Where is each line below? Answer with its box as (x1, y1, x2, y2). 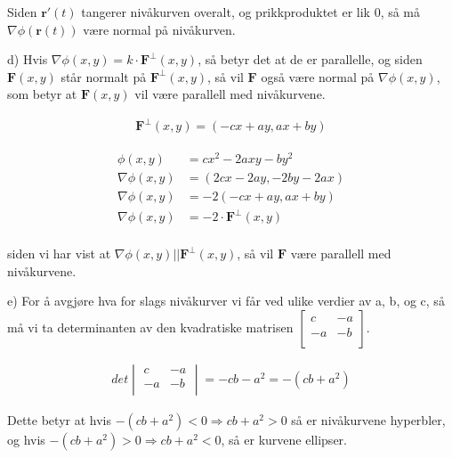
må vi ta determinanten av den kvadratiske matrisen (7, 318, 294, 337)
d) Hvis (7, 50, 48, 69)
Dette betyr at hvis (7, 411, 111, 429)
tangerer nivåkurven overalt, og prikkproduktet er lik (81, 3, 370, 20)
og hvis (7, 430, 45, 449)
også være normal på (261, 67, 375, 86)
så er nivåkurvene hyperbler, (291, 411, 446, 429)
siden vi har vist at (7, 244, 111, 263)
